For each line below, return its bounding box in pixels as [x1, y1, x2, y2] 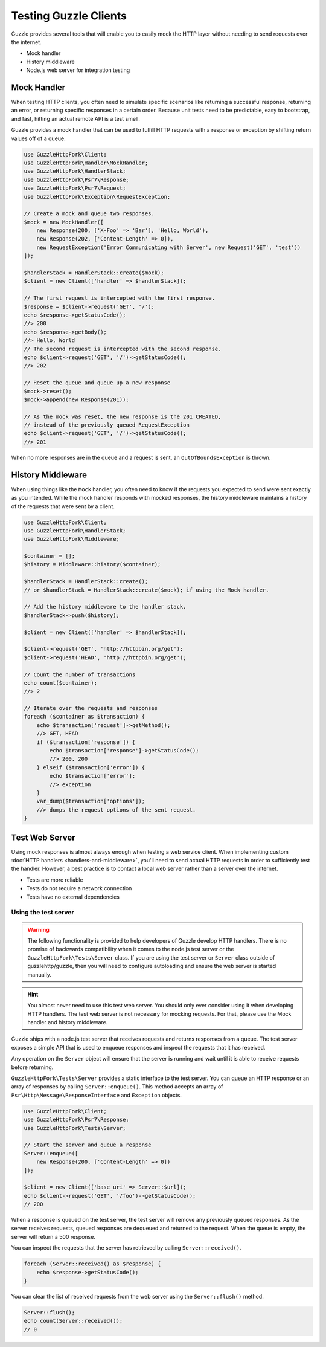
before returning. [11, 1064, 54, 1071]
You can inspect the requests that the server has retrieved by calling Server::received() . [11, 1244, 241, 1252]
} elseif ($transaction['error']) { [36, 764, 145, 770]
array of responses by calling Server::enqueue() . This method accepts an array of [11, 1083, 223, 1090]
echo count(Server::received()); [24, 1317, 123, 1325]
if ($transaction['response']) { [36, 738, 136, 746]
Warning [27, 926, 50, 933]
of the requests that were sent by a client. [11, 502, 115, 510]
